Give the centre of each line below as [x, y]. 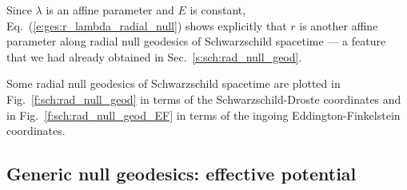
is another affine [339, 25]
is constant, [218, 10]
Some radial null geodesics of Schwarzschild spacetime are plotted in [174, 83]
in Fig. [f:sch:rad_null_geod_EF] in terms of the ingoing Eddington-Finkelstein [203, 115]
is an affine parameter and [110, 10]
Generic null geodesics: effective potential [182, 174]
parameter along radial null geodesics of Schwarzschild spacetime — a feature [196, 41]
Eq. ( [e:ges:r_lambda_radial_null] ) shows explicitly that [147, 25]
